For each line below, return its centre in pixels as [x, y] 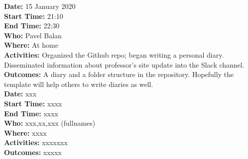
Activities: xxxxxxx [36, 142]
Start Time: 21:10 [34, 16]
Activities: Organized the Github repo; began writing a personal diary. [114, 54]
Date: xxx [20, 94]
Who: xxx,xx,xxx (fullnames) [50, 123]
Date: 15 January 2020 [40, 6]
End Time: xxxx [31, 113]
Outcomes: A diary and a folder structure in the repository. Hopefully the [119, 74]
